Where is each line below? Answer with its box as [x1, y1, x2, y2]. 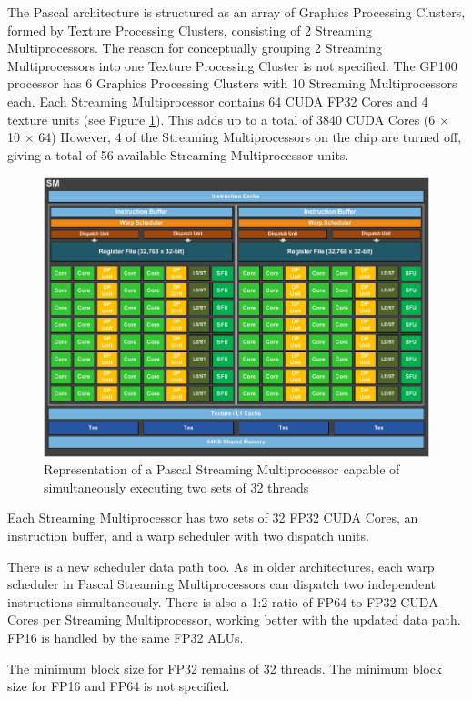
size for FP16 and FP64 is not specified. [7, 676, 230, 696]
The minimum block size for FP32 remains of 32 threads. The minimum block [7, 658, 442, 677]
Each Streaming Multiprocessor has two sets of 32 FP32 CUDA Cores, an [7, 508, 418, 527]
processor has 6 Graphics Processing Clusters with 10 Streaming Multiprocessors [7, 74, 457, 93]
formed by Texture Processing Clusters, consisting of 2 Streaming [7, 20, 373, 39]
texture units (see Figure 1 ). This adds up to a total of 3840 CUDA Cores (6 [7, 109, 436, 128]
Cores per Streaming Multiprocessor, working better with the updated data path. [7, 610, 461, 629]
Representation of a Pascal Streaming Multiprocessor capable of [44, 460, 400, 479]
